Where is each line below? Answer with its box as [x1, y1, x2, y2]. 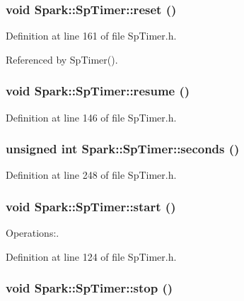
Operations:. [6, 225, 59, 240]
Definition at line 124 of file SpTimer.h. [6, 249, 177, 264]
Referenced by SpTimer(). [6, 52, 118, 66]
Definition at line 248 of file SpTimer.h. [6, 167, 177, 182]
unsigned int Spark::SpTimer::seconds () [6, 140, 240, 158]
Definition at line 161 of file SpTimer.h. [6, 28, 177, 43]
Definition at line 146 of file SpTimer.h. [6, 110, 177, 124]
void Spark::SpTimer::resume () [6, 82, 190, 100]
